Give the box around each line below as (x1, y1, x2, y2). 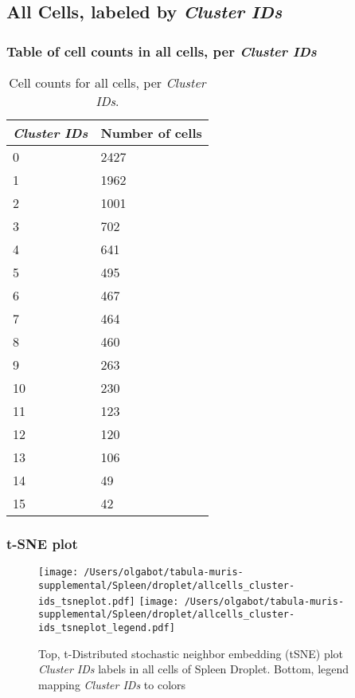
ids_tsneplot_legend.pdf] (38, 622, 175, 633)
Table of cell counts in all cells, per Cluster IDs (6, 41, 317, 61)
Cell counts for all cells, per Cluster (9, 73, 206, 92)
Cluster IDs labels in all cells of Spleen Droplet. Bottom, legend (38, 661, 349, 677)
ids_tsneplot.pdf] (38, 595, 135, 607)
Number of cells (100, 124, 202, 142)
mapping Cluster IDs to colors (38, 676, 186, 692)
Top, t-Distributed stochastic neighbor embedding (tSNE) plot (38, 645, 344, 661)
